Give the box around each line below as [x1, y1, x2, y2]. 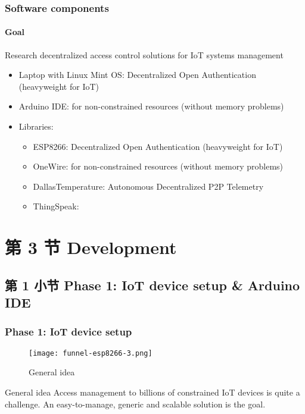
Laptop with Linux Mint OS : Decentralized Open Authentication [18, 68, 256, 81]
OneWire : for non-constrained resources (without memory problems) [33, 160, 284, 172]
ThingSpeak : [33, 200, 79, 212]
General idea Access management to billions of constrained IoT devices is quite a [5, 386, 300, 398]
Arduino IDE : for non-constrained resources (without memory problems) [18, 100, 284, 112]
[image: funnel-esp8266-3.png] [29, 349, 152, 357]
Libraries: [18, 120, 54, 133]
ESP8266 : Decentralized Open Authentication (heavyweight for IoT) [33, 140, 283, 152]
